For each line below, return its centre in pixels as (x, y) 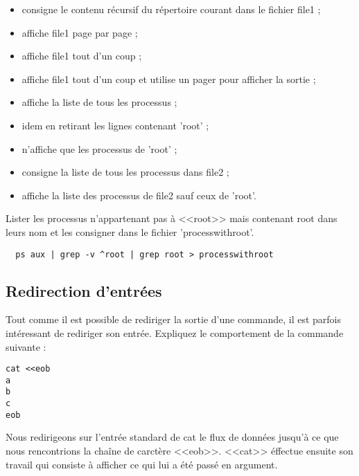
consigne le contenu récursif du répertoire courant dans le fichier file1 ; (171, 9)
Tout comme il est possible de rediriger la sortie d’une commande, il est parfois (174, 319)
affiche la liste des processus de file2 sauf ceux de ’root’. (139, 195)
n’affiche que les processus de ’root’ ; (99, 148)
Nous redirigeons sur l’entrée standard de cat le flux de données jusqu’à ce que (172, 437)
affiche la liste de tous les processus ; (99, 102)
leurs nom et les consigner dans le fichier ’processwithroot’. (130, 231)
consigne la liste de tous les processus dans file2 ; (125, 172)
